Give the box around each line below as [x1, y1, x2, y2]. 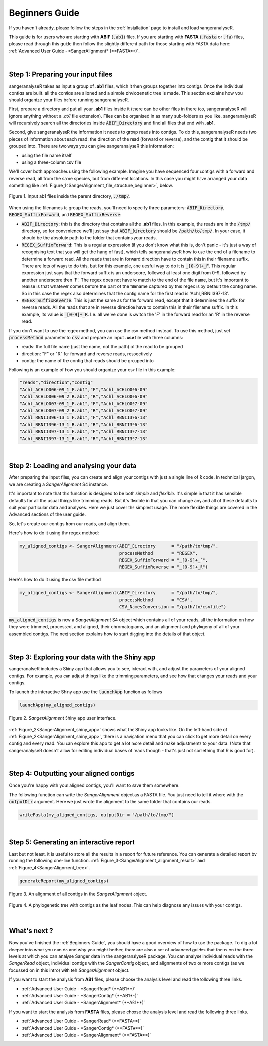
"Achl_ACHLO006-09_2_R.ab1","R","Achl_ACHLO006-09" [19, 394, 148, 400]
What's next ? [9, 927, 53, 935]
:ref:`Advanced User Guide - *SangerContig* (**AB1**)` [21, 993, 138, 998]
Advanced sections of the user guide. [9, 511, 86, 517]
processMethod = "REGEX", [119, 550, 198, 556]
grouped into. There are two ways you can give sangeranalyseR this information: [9, 143, 174, 149]
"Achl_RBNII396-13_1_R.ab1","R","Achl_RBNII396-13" [19, 422, 148, 427]
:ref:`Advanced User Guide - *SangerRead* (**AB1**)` [21, 985, 135, 992]
